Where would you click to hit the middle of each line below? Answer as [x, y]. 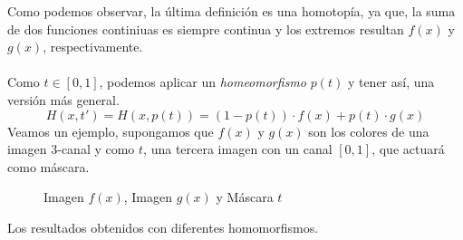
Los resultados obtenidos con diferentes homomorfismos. [163, 227]
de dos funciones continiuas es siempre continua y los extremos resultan [206, 29]
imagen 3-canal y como [71, 149]
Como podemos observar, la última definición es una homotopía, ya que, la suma [231, 11]
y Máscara [245, 197]
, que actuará [408, 149]
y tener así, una [391, 82]
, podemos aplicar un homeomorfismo [203, 82]
